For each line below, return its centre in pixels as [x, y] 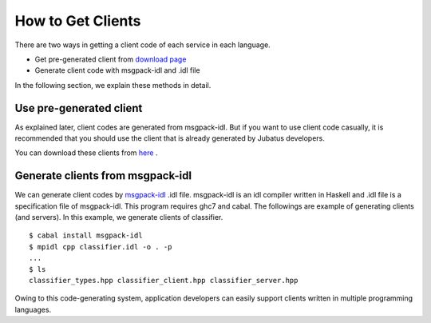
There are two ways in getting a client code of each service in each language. [142, 45]
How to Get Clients [78, 21]
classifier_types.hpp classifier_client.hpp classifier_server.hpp [164, 281]
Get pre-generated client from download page [111, 59]
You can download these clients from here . [86, 153]
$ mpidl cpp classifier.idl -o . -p [101, 247]
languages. [33, 309]
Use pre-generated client [79, 108]
